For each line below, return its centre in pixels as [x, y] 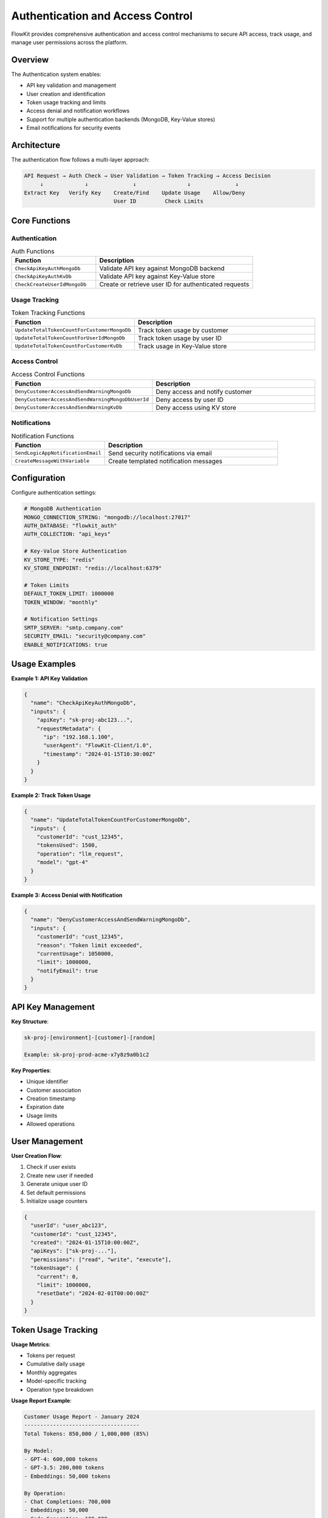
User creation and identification [66, 94]
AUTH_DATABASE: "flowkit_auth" [71, 526]
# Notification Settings [61, 619]
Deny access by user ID [190, 400]
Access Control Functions [48, 375]
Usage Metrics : [31, 1344]
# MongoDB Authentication [63, 509]
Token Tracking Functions [48, 313]
